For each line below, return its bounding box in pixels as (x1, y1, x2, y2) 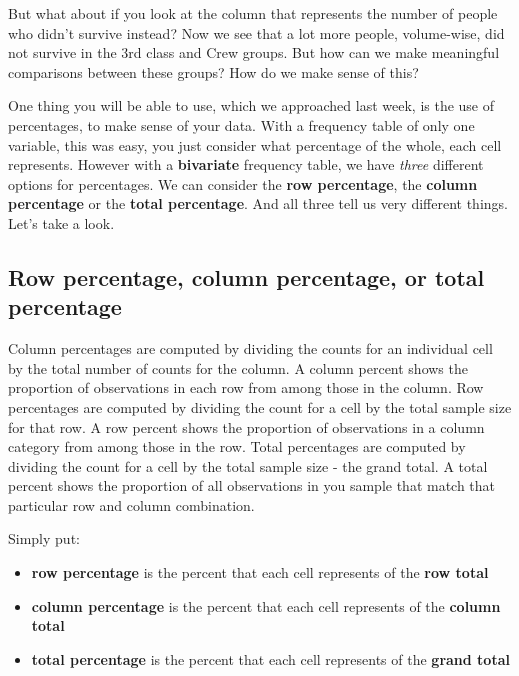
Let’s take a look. (8, 212, 115, 233)
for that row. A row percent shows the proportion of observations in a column (8, 416, 485, 437)
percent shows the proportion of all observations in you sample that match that (8, 475, 496, 496)
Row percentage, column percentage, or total (8, 261, 485, 292)
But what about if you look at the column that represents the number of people (8, 3, 498, 23)
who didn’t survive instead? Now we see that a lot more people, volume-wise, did (8, 22, 505, 43)
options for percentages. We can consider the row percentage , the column (8, 173, 478, 194)
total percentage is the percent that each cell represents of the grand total (31, 648, 510, 669)
